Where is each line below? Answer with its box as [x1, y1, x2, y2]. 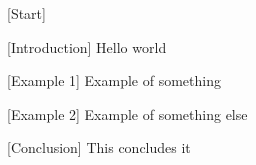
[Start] [7, 3, 46, 23]
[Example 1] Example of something [7, 70, 221, 91]
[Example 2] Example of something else [7, 103, 248, 124]
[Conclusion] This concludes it [7, 137, 191, 158]
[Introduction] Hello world [7, 36, 167, 57]
